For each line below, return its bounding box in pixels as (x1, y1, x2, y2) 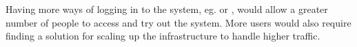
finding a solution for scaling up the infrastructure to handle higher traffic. (6, 29, 320, 43)
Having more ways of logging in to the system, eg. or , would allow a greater (6, 2, 328, 16)
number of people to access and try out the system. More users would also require (6, 15, 351, 29)
